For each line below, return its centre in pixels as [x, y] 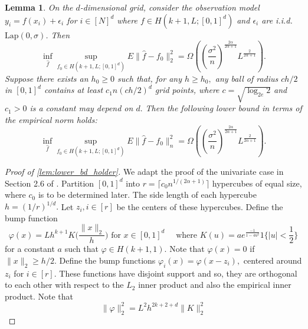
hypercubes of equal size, [257, 183]
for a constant [30, 249]
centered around [273, 260]
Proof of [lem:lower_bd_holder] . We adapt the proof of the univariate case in [144, 171]
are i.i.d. [277, 20]
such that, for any [150, 78]
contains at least [73, 90]
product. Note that [39, 296]
